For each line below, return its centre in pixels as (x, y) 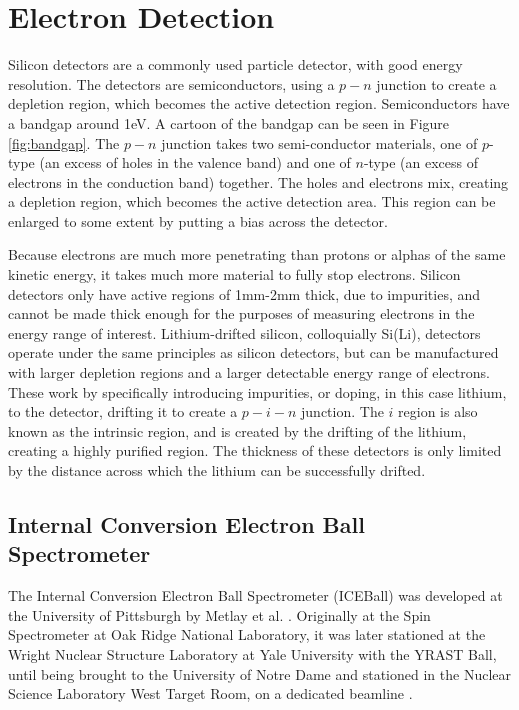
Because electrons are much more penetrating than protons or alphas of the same (257, 254)
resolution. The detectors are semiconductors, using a (171, 83)
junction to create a (436, 83)
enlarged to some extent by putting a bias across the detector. (198, 220)
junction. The (342, 411)
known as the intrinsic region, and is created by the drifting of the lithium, (237, 430)
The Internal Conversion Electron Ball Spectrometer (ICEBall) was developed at (255, 595)
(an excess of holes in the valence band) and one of (195, 162)
